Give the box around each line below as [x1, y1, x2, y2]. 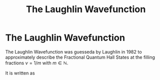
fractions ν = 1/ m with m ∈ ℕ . [5, 60, 68, 66]
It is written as [5, 70, 35, 76]
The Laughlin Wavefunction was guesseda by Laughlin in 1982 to [5, 49, 142, 55]
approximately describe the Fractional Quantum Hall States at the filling [5, 54, 155, 60]
